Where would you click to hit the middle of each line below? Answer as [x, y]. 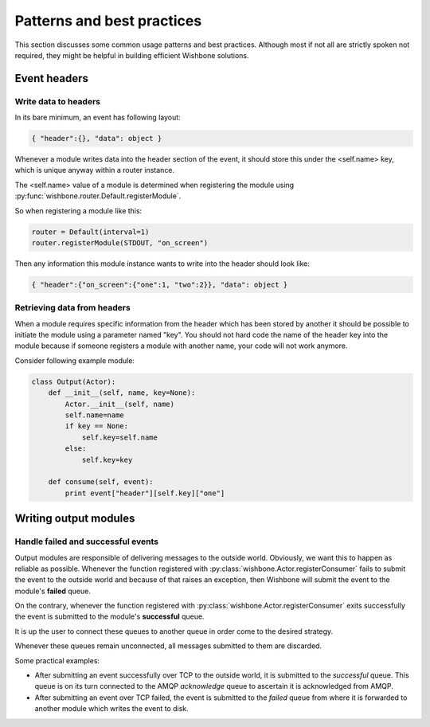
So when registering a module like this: [78, 210]
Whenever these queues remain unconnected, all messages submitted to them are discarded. [168, 646]
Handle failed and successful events [87, 541]
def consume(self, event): [101, 482]
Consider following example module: [75, 360]
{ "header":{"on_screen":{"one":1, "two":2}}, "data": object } [160, 284]
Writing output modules [75, 519]
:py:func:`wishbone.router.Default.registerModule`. [98, 196]
